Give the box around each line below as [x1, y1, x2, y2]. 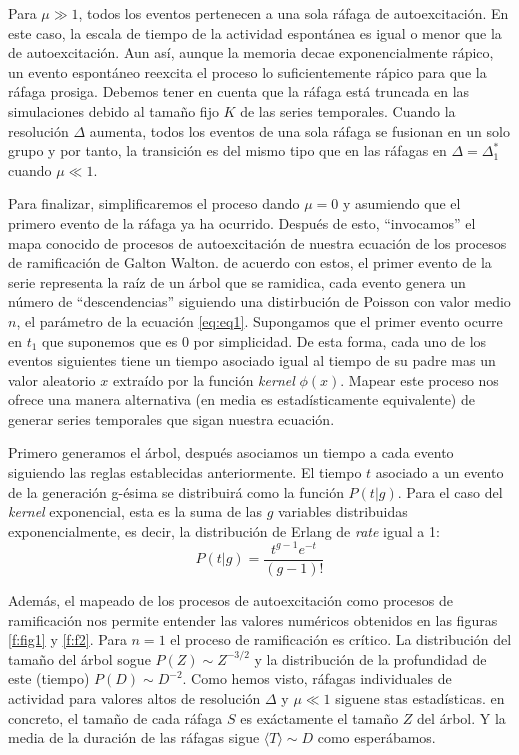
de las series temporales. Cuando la [240, 100, 456, 121]
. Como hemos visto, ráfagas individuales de [182, 668, 452, 689]
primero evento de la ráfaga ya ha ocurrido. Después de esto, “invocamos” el [8, 212, 476, 233]
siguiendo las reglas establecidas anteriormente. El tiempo [8, 462, 362, 483]
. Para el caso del [397, 481, 503, 502]
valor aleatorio [8, 369, 96, 390]
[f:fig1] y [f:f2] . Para [8, 629, 127, 650]
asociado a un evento [375, 462, 504, 483]
